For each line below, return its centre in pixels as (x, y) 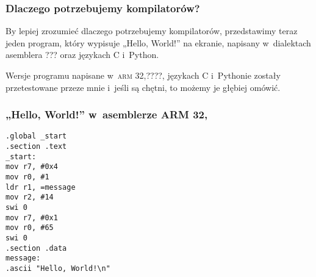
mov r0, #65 (30, 228)
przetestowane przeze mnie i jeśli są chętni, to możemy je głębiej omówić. (143, 87)
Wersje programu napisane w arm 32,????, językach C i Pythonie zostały (143, 75)
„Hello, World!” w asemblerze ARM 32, (107, 114)
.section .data (36, 248)
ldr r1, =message (41, 187)
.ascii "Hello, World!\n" (58, 268)
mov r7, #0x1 (32, 218)
